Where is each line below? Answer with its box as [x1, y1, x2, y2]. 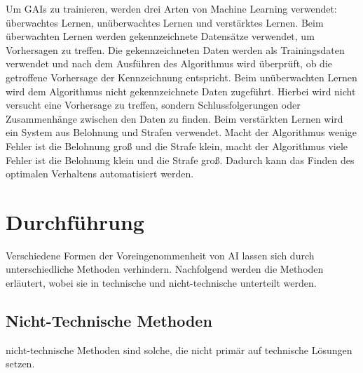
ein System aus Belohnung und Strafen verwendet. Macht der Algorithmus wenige [6, 125, 357, 140]
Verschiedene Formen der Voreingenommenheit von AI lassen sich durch [6, 247, 315, 262]
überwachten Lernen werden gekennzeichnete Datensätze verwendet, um [6, 29, 315, 43]
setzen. [6, 356, 35, 371]
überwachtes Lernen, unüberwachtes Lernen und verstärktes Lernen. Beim [6, 15, 324, 29]
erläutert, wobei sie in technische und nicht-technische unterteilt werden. [6, 276, 317, 290]
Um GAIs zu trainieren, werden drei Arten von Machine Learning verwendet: [6, 1, 337, 15]
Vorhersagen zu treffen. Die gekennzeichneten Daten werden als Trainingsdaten [6, 42, 345, 57]
